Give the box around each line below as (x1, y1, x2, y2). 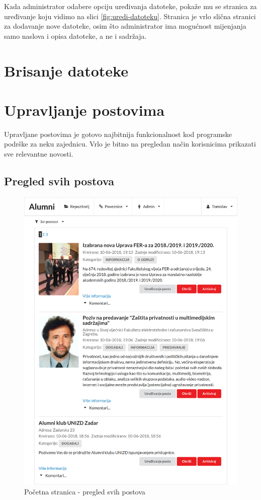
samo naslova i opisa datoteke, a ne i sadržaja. (4, 30, 147, 41)
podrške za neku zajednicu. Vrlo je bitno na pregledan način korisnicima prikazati (4, 138, 256, 149)
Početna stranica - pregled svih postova (24, 486, 145, 496)
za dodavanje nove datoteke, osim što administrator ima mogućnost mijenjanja (4, 21, 246, 31)
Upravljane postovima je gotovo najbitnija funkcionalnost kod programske (4, 128, 232, 139)
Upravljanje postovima (4, 99, 165, 120)
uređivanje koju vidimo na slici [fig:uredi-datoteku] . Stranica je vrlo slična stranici (4, 11, 256, 21)
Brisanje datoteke (4, 60, 128, 81)
